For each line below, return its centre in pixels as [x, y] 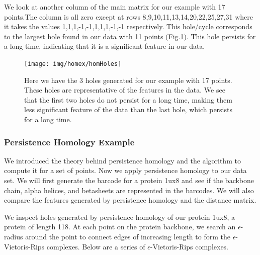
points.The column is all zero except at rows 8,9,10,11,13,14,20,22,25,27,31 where [128, 16]
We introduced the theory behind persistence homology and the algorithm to [122, 160]
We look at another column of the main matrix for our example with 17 [115, 7]
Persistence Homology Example [69, 142]
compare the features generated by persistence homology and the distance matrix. [130, 200]
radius [14, 236]
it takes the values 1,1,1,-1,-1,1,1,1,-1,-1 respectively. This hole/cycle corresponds [128, 26]
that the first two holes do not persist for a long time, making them [128, 99]
